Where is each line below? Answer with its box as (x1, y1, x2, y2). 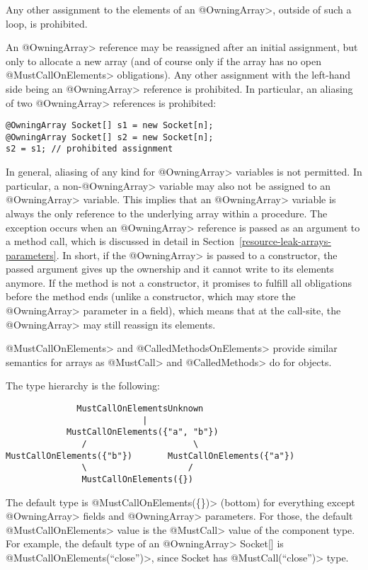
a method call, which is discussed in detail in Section (6, 234, 235, 249)
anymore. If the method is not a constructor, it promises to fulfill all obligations (6, 275, 352, 290)
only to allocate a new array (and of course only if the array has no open (6, 53, 322, 68)
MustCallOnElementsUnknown (76, 404, 204, 414)
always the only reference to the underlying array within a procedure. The (6, 205, 328, 220)
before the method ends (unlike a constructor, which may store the (6, 289, 296, 304)
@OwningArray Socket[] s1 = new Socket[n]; (6, 120, 214, 131)
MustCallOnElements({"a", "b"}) (66, 427, 219, 438)
